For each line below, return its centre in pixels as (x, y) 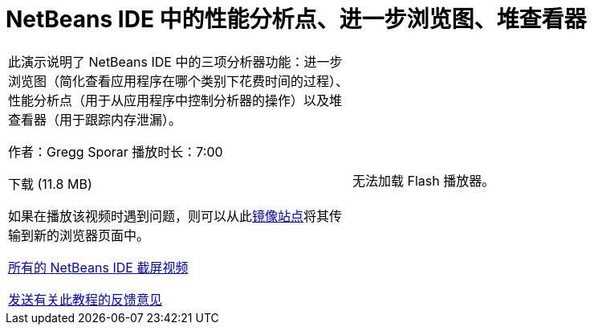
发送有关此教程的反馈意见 (85, 299)
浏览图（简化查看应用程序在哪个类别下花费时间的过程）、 (179, 81)
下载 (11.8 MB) (50, 184)
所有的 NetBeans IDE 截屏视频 (98, 267)
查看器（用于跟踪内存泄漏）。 (95, 119)
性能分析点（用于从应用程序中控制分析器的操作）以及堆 (175, 100)
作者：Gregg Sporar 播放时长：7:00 (116, 151)
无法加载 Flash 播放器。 (424, 180)
